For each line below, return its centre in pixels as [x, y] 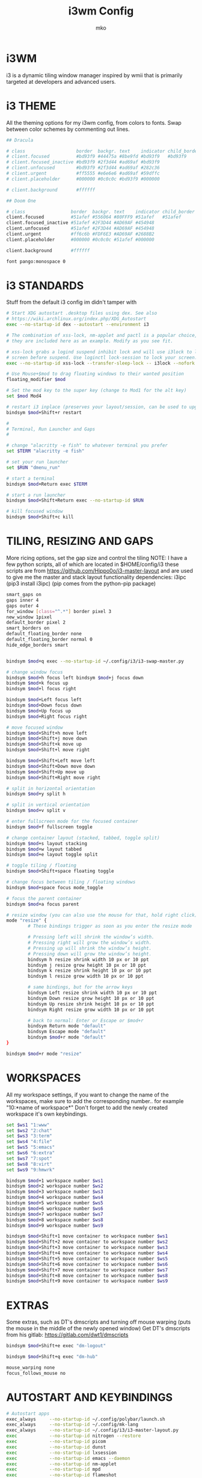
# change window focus [35, 672]
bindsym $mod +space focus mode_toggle [55, 887]
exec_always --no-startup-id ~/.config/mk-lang [72, 1425]
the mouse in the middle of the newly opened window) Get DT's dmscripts [98, 1329]
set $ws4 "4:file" [29, 1142]
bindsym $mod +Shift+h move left [47, 733]
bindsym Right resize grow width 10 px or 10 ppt [91, 1010]
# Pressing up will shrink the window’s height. [90, 948]
